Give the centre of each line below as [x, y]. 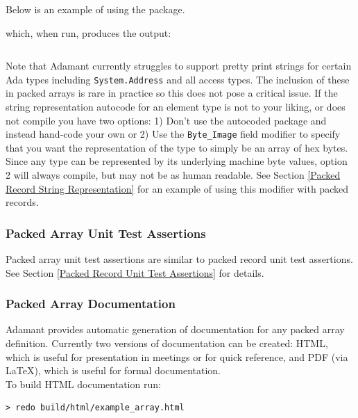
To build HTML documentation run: [83, 384]
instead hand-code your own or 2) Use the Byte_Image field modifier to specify [173, 134]
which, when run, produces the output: [88, 32]
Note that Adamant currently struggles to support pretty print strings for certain [179, 66]
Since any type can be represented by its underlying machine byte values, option [177, 161]
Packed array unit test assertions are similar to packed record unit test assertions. [179, 259]
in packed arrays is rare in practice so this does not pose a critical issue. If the [172, 93]
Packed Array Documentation [91, 304]
